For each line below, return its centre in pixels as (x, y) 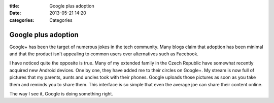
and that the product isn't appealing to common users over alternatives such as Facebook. (104, 54)
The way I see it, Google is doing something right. (61, 94)
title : (14, 6)
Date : (15, 13)
